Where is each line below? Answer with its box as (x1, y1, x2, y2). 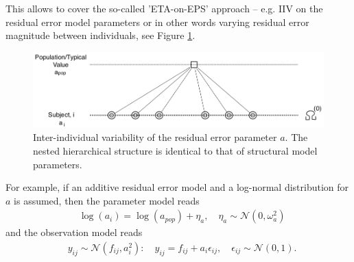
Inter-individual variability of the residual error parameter (33, 130, 277, 144)
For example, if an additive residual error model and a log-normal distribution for (5, 180, 349, 194)
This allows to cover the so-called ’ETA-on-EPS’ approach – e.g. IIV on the (5, 1, 323, 15)
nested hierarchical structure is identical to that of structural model (33, 143, 318, 157)
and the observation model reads (5, 225, 143, 239)
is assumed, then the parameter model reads (14, 193, 200, 207)
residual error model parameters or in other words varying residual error (5, 14, 309, 29)
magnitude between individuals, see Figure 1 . (5, 28, 196, 42)
